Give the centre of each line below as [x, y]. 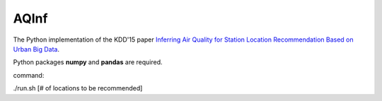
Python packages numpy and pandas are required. [88, 62]
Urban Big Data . [36, 49]
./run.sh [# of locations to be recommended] [78, 88]
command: [29, 75]
